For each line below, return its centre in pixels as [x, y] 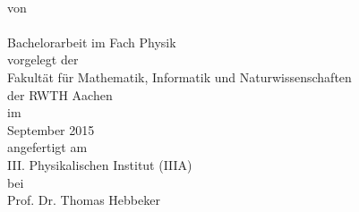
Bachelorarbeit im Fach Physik [92, 42]
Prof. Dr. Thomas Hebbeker [84, 200]
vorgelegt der [43, 59]
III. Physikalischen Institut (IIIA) [100, 164]
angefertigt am [47, 147]
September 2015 [51, 129]
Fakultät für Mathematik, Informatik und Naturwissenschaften [179, 76]
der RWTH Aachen [60, 94]
